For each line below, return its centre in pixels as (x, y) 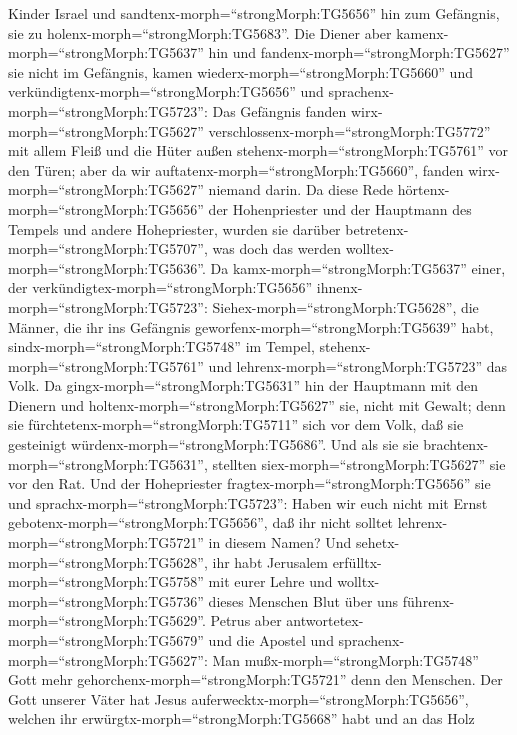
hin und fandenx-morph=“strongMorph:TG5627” (359, 52)
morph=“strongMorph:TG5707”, (108, 248)
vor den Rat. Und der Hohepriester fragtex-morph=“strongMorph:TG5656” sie (249, 483)
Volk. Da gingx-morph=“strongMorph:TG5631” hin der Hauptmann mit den (243, 385)
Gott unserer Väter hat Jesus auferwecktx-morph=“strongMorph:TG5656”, (238, 698)
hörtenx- (423, 189)
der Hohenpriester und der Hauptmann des (340, 208)
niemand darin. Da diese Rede (301, 189)
